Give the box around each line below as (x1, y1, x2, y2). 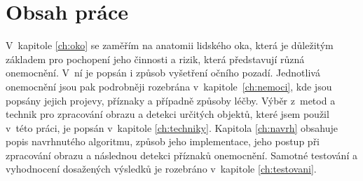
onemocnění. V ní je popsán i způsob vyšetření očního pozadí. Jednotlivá (6, 65, 320, 80)
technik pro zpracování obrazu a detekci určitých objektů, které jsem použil (6, 107, 329, 121)
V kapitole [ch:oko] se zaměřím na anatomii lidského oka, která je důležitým (6, 38, 334, 53)
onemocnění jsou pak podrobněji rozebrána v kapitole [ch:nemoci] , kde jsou (6, 79, 332, 93)
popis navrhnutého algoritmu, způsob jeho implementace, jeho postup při (6, 134, 320, 149)
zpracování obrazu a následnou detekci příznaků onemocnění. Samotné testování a (6, 147, 357, 162)
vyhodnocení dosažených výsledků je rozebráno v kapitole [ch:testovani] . (6, 161, 317, 176)
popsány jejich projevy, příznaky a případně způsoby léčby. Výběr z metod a (6, 93, 336, 107)
